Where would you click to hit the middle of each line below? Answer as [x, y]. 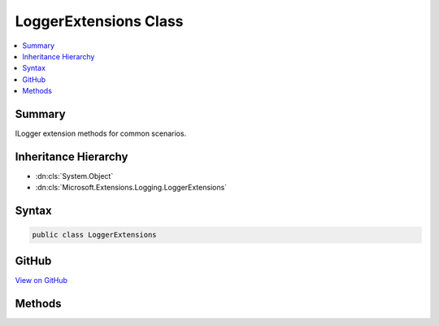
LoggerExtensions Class [99, 21]
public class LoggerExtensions [95, 235]
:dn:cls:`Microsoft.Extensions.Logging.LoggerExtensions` [131, 188]
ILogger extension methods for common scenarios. [101, 133]
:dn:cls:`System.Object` [74, 176]
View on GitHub [41, 280]
